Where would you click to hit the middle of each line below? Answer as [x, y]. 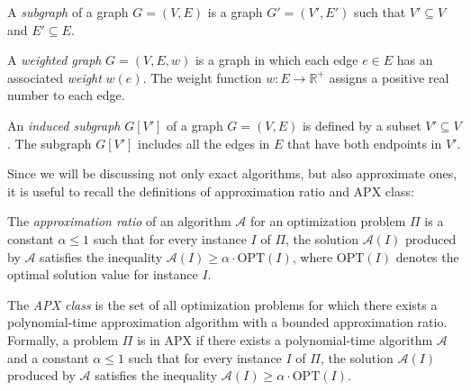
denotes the [427, 256]
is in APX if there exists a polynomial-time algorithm [285, 339]
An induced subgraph [64, 125]
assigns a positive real [389, 77]
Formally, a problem [63, 339]
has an [415, 60]
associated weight [54, 77]
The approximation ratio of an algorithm [119, 221]
